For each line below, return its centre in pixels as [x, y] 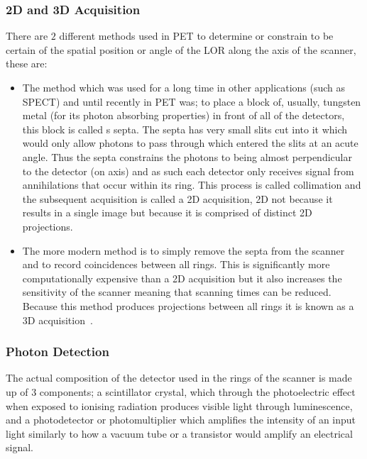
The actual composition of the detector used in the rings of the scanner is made [179, 378]
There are [27, 36]
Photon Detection [57, 352]
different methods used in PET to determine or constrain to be [196, 36]
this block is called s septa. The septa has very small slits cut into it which [185, 129]
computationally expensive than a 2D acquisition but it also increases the [182, 278]
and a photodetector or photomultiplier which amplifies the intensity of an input [181, 420]
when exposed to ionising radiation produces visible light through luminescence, [179, 405]
